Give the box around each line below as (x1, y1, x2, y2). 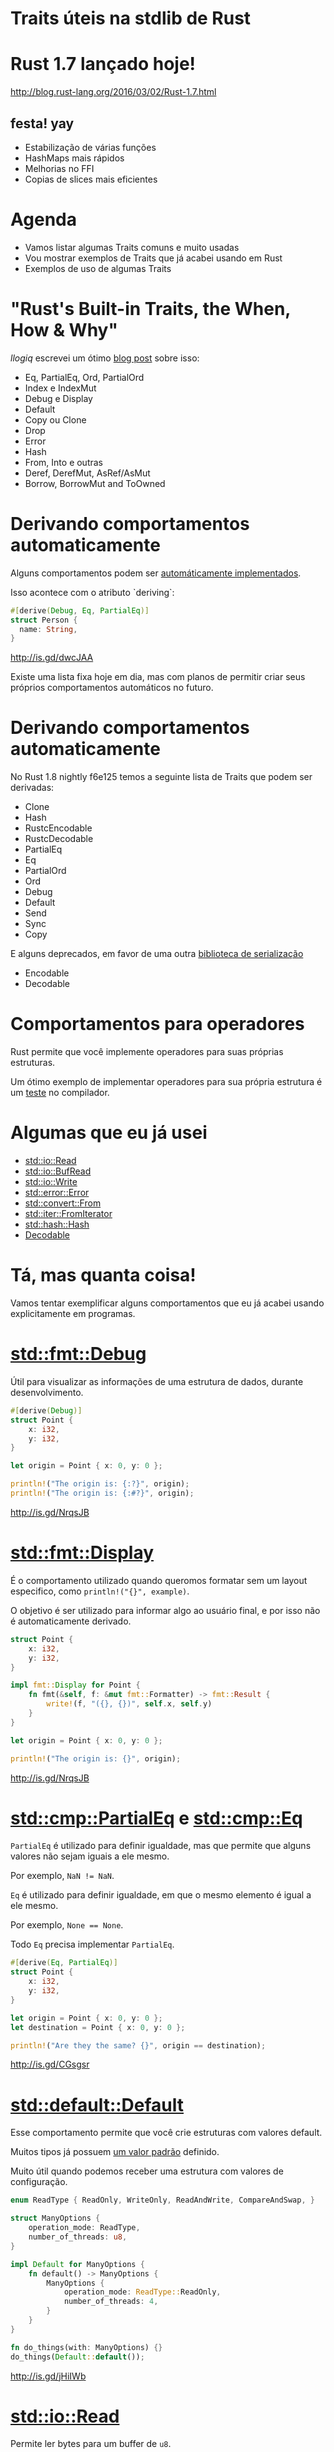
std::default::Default (10, 2093, 185, 2116)
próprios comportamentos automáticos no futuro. (10, 682, 214, 694)
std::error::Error (24, 1187, 90, 1199)
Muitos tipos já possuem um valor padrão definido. (10, 2146, 220, 2158)
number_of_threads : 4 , (63, 2297, 159, 2307)
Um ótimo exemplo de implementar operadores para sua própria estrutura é (10, 1076, 323, 1088)
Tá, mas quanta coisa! (10, 1264, 197, 1287)
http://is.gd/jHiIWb (10, 2370, 87, 2382)
